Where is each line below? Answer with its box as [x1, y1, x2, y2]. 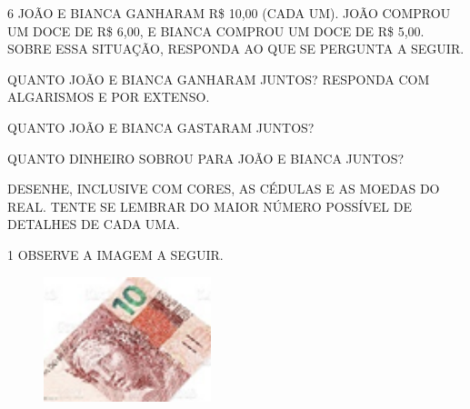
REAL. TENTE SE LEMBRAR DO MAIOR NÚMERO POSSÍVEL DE [7, 196, 412, 215]
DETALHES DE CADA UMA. [7, 214, 180, 234]
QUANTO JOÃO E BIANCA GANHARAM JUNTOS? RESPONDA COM [7, 69, 430, 88]
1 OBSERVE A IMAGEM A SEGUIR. [7, 244, 224, 264]
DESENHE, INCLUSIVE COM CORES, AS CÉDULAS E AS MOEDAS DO [7, 179, 440, 198]
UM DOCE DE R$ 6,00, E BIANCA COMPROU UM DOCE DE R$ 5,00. [7, 21, 425, 40]
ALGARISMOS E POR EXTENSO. [7, 87, 210, 106]
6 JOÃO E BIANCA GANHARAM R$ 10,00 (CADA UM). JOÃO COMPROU [7, 4, 451, 22]
